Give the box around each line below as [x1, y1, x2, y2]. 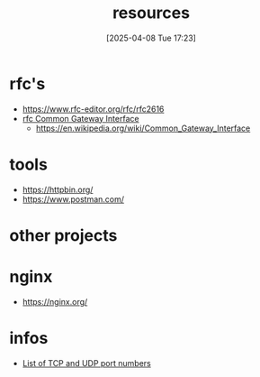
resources [112, 3, 191, 23]
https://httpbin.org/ [22, 184, 94, 195]
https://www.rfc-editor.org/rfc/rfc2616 [22, 103, 165, 115]
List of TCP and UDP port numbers [22, 357, 151, 368]
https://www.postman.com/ [22, 193, 124, 205]
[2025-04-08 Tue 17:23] [106, 32, 196, 43]
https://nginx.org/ [22, 296, 88, 307]
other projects [9, 225, 118, 245]
